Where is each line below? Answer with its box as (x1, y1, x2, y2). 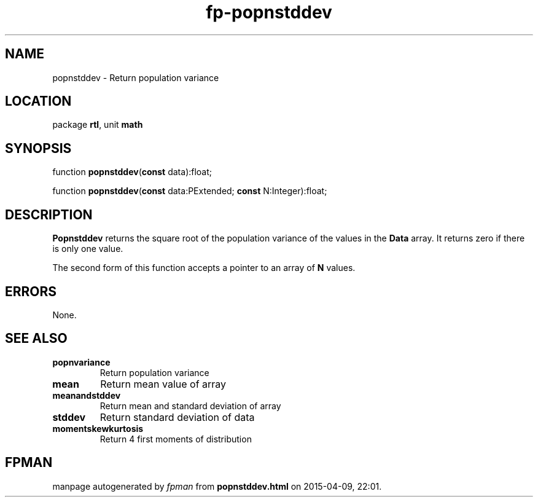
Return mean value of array (100, 377, 227, 390)
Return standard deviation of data (99, 410, 255, 423)
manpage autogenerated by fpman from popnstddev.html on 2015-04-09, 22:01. (52, 480, 382, 492)
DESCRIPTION (5, 206, 93, 222)
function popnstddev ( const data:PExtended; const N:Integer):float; (52, 186, 327, 197)
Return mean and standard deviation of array (99, 400, 281, 411)
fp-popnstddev (206, 2, 332, 23)
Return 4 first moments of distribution (99, 433, 252, 444)
